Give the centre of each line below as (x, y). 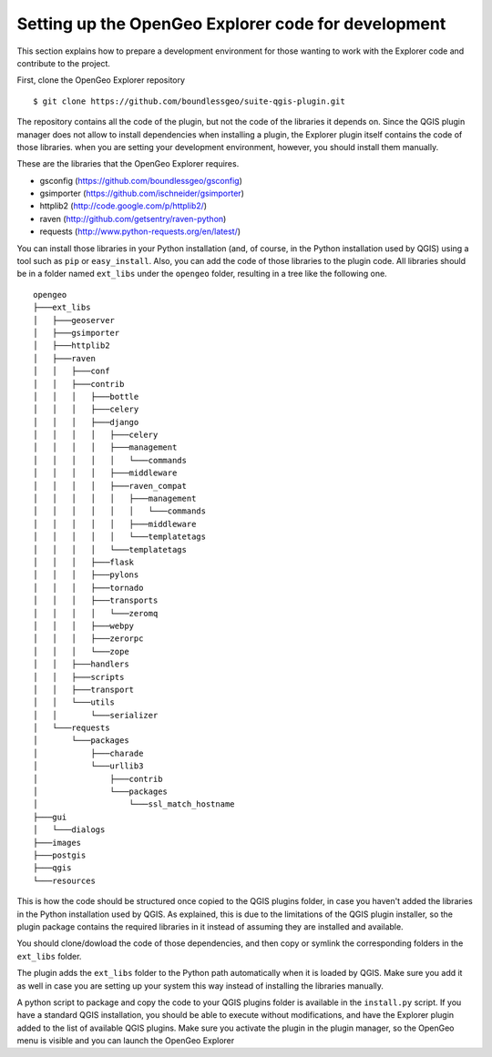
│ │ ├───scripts (79, 677)
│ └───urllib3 (88, 766)
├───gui (50, 817)
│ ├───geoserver (74, 320)
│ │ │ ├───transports (96, 600)
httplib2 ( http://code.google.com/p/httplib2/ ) (123, 206)
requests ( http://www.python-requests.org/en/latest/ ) (140, 231)
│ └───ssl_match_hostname (134, 804)
